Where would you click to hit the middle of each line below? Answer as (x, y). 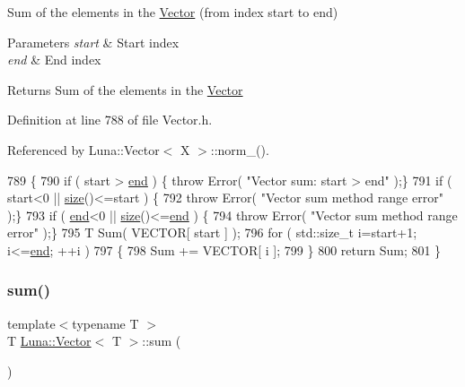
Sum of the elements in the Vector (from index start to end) (173, 12)
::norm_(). (240, 149)
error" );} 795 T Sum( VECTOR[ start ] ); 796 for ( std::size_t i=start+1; (212, 232)
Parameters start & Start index (93, 42)
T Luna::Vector (49, 341)
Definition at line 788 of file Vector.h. (110, 120)
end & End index (54, 60)
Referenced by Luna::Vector (83, 149)
